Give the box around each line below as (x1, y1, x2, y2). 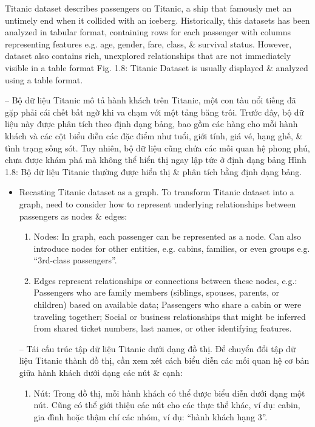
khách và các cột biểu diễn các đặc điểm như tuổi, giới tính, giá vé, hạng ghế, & (5, 129, 303, 142)
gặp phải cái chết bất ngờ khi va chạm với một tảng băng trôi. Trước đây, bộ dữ (5, 105, 304, 118)
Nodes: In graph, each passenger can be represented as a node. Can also (33, 230, 302, 243)
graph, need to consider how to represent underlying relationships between (19, 197, 296, 210)
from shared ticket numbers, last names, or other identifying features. (33, 322, 292, 335)
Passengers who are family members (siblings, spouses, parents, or (33, 286, 279, 299)
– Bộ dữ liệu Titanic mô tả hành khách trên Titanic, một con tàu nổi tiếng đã (5, 94, 296, 106)
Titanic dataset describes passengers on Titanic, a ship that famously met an (5, 2, 292, 14)
